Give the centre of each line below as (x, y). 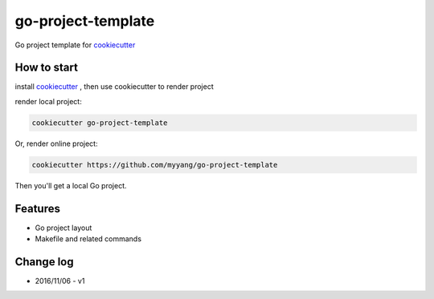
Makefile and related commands (88, 239)
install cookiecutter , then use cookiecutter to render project (114, 87)
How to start (46, 68)
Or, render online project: (56, 143)
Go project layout (63, 228)
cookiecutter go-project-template (100, 123)
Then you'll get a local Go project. (71, 185)
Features (37, 208)
